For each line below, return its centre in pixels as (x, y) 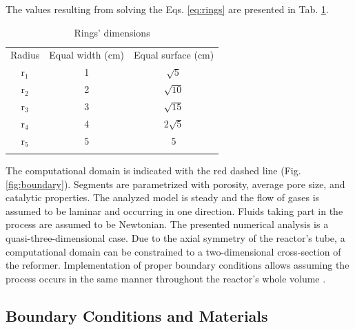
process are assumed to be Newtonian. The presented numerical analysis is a (167, 224)
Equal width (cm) (87, 55)
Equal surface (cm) (174, 55)
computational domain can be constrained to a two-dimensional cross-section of (173, 251)
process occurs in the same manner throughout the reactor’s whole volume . (166, 278)
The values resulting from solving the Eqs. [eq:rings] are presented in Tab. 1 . (167, 9)
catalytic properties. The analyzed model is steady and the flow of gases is (163, 197)
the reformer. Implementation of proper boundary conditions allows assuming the (177, 265)
